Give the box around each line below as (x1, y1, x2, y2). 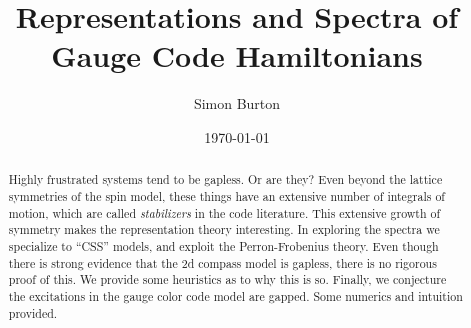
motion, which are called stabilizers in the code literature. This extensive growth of (8, 204, 441, 221)
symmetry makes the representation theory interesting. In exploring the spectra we (8, 221, 440, 238)
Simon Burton (193, 93, 281, 114)
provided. (8, 304, 58, 321)
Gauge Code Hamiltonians (51, 35, 423, 76)
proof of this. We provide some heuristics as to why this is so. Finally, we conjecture (8, 271, 447, 288)
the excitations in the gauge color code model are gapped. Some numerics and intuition (8, 287, 463, 304)
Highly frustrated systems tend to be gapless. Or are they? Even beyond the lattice (8, 171, 443, 188)
